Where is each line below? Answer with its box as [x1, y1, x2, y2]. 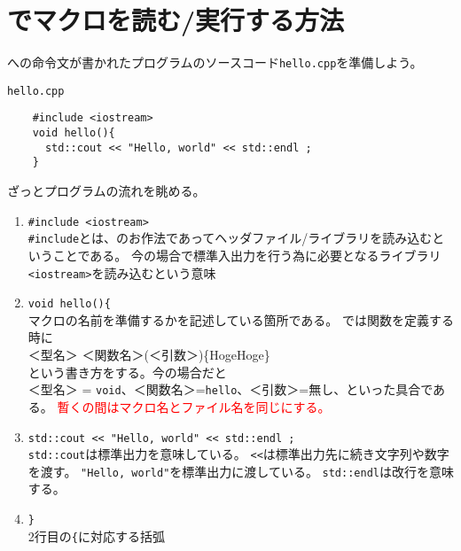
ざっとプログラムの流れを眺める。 [7, 182, 206, 200]
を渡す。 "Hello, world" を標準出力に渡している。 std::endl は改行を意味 [27, 462, 454, 480]
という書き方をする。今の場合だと [27, 362, 227, 381]
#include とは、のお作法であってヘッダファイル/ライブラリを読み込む [27, 229, 433, 247]
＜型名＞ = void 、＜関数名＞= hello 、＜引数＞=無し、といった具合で [27, 380, 434, 399]
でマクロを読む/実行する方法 [7, 2, 345, 38]
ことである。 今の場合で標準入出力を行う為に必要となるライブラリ [52, 245, 441, 264]
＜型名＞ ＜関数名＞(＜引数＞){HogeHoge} [27, 345, 270, 364]
